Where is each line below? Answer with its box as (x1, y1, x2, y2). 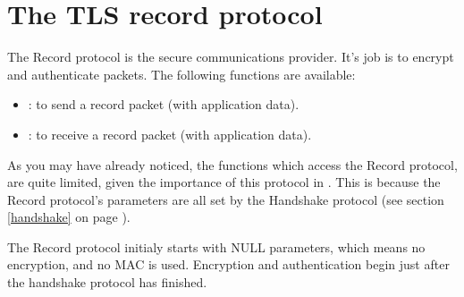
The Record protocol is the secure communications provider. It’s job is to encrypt (7, 47, 454, 66)
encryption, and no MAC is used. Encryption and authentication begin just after (7, 255, 450, 274)
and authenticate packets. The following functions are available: (7, 64, 356, 83)
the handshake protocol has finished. (7, 273, 207, 292)
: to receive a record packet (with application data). (28, 124, 312, 143)
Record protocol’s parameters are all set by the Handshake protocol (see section (7, 190, 444, 208)
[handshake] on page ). (7, 208, 131, 226)
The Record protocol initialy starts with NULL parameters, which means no (7, 237, 426, 256)
